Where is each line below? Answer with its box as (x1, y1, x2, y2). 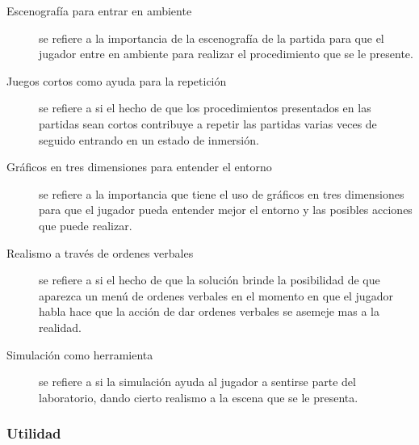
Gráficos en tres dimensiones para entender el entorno (6, 158, 272, 175)
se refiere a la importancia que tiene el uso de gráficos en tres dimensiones (39, 185, 404, 202)
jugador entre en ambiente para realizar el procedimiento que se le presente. (39, 45, 413, 62)
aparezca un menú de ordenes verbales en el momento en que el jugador (39, 287, 393, 304)
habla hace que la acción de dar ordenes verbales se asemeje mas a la (39, 303, 379, 320)
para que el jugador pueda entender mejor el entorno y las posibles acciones (39, 201, 413, 218)
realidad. (39, 318, 82, 335)
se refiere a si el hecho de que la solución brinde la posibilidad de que (39, 271, 380, 288)
